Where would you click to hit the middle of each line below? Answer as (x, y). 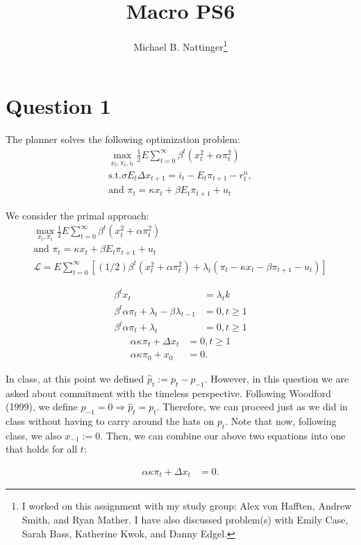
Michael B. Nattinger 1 (180, 45)
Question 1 (58, 106)
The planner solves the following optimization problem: (123, 139)
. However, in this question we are (277, 378)
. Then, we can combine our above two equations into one (223, 435)
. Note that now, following (281, 420)
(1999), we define (42, 406)
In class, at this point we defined (75, 378)
